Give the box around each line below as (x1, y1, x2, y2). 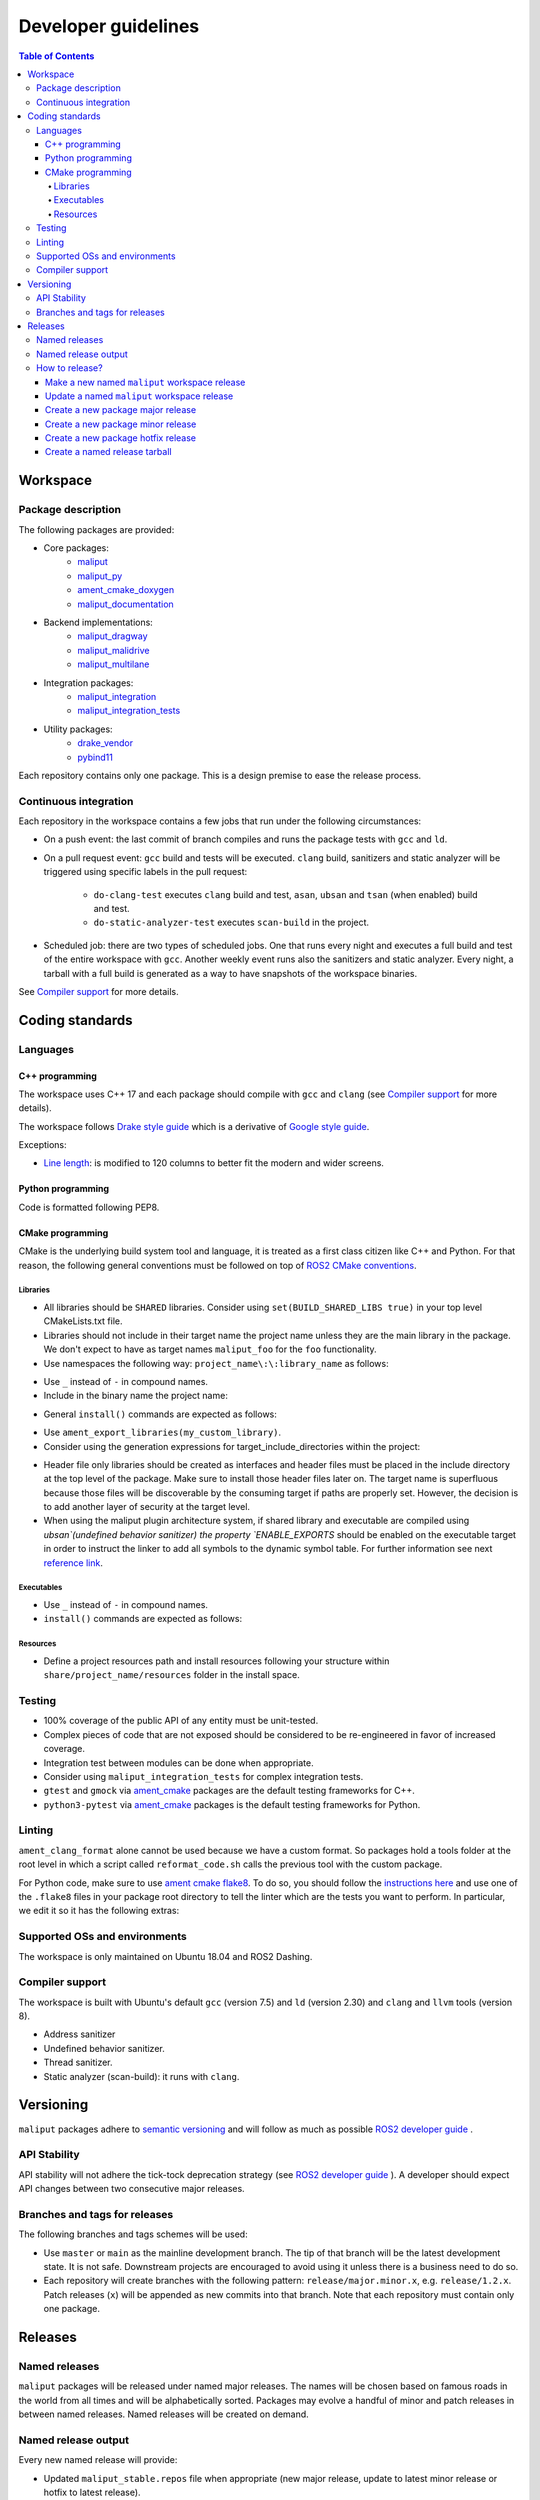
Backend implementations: (43, 616, 154, 628)
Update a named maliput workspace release (45, 390, 234, 402)
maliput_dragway (77, 630, 148, 642)
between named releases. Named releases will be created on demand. (18, 2408, 309, 2420)
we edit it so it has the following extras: (18, 1905, 180, 1917)
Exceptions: (18, 1139, 67, 1151)
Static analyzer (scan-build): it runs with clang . (43, 2070, 240, 2082)
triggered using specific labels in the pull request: (43, 866, 248, 878)
